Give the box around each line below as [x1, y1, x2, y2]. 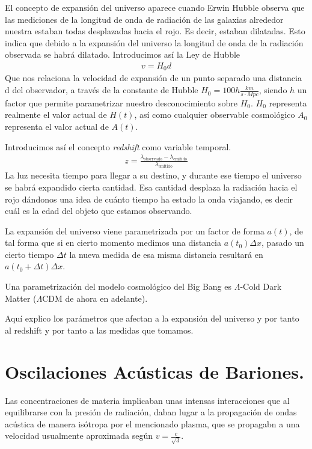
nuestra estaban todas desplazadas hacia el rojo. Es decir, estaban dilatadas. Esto [5, 25, 305, 37]
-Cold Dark [240, 280, 282, 293]
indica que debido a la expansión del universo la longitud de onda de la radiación [5, 36, 304, 49]
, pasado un [261, 236, 304, 249]
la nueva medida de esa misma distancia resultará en [69, 248, 263, 260]
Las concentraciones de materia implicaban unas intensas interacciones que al [5, 394, 290, 406]
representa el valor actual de [5, 120, 109, 133]
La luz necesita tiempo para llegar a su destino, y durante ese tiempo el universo [5, 169, 302, 182]
